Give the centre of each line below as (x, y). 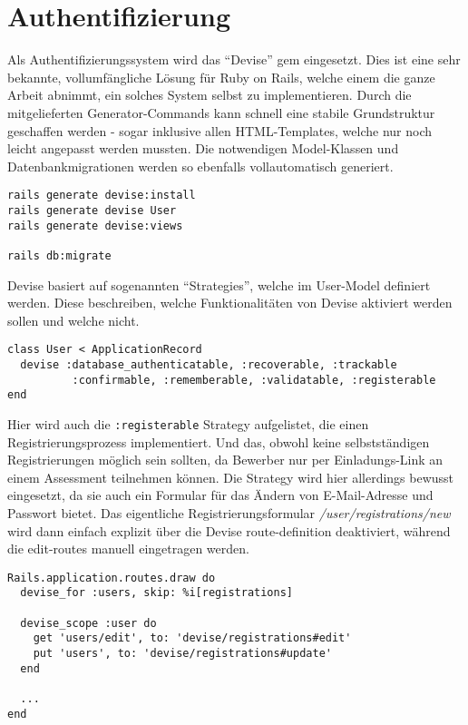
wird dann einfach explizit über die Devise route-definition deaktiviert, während (229, 530)
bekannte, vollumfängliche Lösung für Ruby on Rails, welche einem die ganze (221, 77)
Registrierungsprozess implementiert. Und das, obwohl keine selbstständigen (219, 441)
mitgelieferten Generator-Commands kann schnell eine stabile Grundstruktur (221, 112)
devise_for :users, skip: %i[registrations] (156, 593)
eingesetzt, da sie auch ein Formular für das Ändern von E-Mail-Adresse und (220, 495)
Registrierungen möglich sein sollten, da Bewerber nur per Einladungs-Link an (225, 460)
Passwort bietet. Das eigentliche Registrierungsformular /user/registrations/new (229, 513)
